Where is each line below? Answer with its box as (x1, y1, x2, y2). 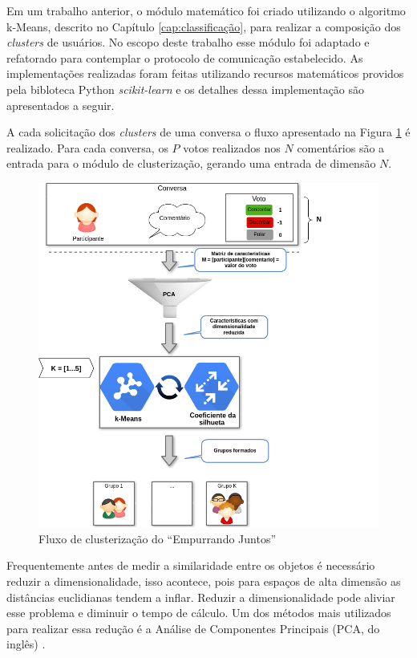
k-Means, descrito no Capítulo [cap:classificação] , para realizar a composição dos (6, 18, 401, 35)
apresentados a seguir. (6, 96, 115, 113)
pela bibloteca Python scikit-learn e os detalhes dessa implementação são (6, 80, 365, 97)
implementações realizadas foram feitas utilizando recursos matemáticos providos (6, 65, 404, 82)
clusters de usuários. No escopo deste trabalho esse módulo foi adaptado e (6, 34, 370, 51)
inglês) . (6, 636, 46, 652)
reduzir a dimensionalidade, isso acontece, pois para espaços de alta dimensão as (6, 572, 401, 589)
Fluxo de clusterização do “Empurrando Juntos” (38, 530, 277, 546)
